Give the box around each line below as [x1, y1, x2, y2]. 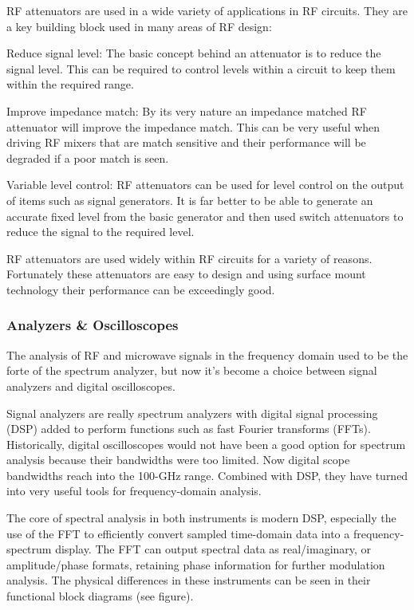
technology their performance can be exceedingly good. [6, 281, 275, 297]
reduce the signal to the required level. [6, 223, 195, 240]
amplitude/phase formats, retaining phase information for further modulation [6, 556, 385, 573]
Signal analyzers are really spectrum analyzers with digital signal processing [6, 404, 378, 421]
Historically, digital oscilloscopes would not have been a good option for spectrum [6, 435, 406, 452]
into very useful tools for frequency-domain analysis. [6, 482, 262, 499]
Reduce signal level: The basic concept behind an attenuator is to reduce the [6, 45, 381, 61]
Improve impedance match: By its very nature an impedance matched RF [6, 102, 367, 119]
